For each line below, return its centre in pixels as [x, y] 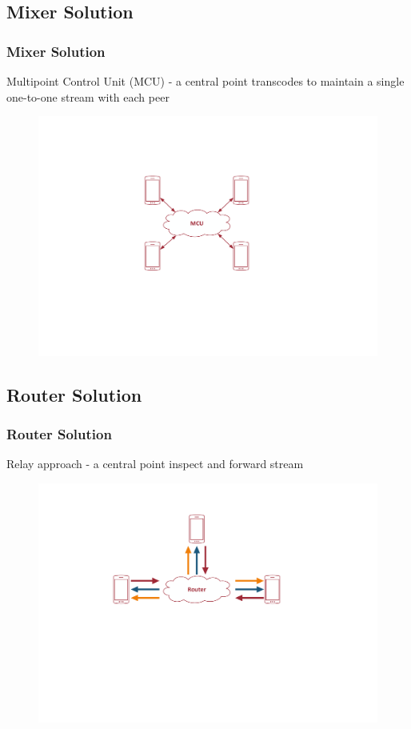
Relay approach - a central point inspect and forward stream [155, 464]
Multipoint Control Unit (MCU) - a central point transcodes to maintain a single [205, 81]
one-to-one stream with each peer [88, 96]
